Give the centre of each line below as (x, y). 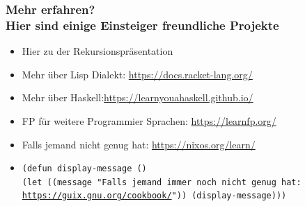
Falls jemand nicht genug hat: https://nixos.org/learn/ (139, 144)
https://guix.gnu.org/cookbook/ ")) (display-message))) (154, 196)
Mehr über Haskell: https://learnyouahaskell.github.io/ (138, 97)
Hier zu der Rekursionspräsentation (97, 51)
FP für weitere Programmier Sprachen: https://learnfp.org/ (149, 120)
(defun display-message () (84, 169)
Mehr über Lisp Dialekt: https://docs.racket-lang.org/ (137, 74)
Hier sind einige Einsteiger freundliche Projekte (142, 25)
